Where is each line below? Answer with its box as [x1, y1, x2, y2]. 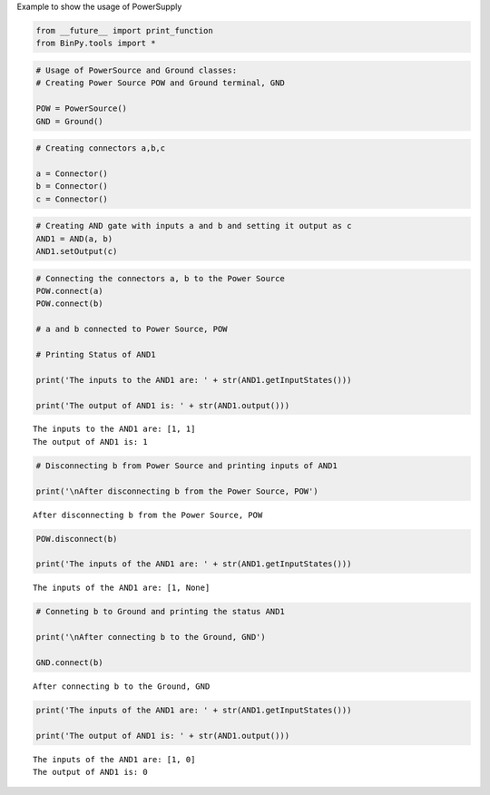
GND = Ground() [35, 116, 103, 126]
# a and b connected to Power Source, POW [35, 324, 228, 335]
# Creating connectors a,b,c [35, 143, 166, 153]
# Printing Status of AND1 [35, 349, 156, 359]
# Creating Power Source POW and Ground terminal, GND [35, 78, 285, 88]
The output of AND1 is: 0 [33, 767, 149, 778]
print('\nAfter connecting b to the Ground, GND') [35, 632, 267, 643]
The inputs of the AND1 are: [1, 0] [33, 754, 196, 764]
